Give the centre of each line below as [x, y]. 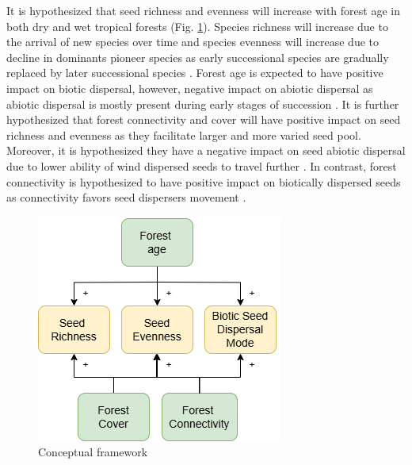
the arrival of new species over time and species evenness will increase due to [193, 42]
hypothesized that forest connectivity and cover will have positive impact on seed [204, 119]
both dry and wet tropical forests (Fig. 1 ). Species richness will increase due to [197, 26]
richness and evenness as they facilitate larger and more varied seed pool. [184, 135]
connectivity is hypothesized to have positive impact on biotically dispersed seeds [204, 181]
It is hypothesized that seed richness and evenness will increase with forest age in [203, 10]
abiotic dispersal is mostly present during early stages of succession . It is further [203, 104]
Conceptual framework [93, 452]
